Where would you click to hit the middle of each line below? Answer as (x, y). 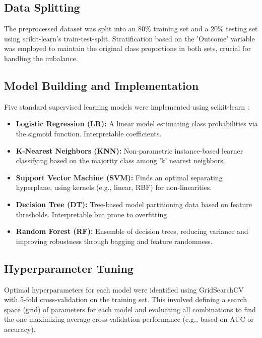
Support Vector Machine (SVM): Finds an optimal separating (119, 177)
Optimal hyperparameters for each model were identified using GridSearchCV (124, 289)
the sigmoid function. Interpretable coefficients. (89, 133)
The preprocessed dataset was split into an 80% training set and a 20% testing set (131, 29)
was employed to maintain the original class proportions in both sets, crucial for (127, 48)
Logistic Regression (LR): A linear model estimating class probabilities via (137, 124)
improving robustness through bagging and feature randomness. (114, 241)
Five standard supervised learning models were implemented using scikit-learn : (127, 106)
